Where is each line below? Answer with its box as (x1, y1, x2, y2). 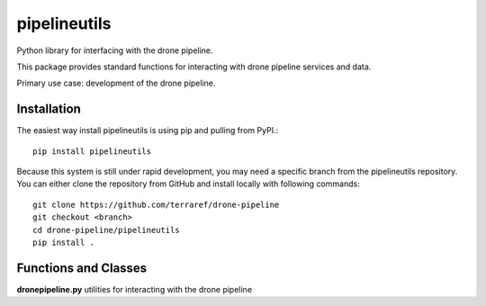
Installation (16, 102, 81, 117)
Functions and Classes (16, 260, 148, 275)
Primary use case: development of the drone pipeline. (16, 77, 216, 89)
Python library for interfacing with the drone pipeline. (16, 45, 213, 56)
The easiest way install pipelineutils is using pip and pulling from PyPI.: (16, 125, 279, 136)
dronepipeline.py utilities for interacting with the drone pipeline (16, 283, 252, 294)
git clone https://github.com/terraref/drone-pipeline (32, 199, 280, 210)
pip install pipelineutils (32, 146, 152, 157)
